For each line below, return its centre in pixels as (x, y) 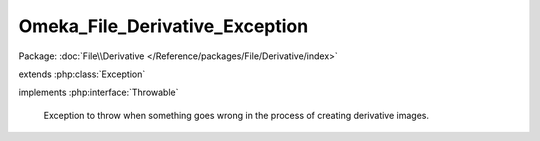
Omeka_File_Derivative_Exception (163, 26)
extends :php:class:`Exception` (82, 74)
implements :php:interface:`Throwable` (98, 92)
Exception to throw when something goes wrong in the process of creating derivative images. (236, 115)
